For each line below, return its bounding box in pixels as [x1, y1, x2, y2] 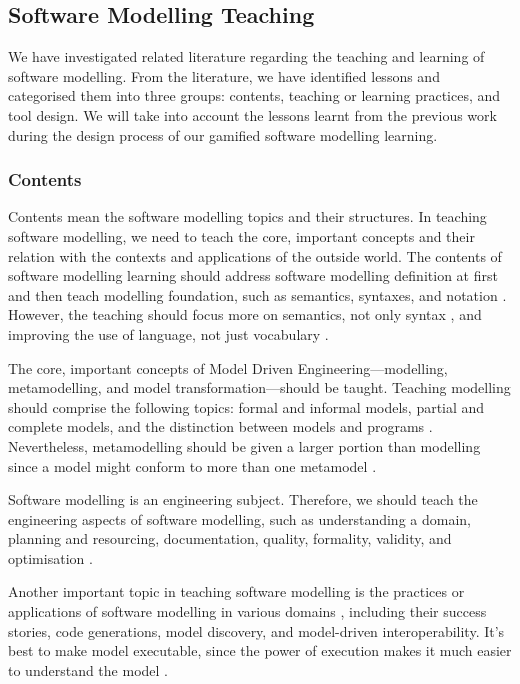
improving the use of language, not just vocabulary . [8, 323, 329, 344]
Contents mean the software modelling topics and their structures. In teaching [8, 206, 487, 227]
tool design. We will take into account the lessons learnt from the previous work [8, 104, 497, 125]
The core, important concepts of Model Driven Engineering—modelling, [8, 357, 448, 378]
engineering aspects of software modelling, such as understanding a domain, [8, 508, 471, 529]
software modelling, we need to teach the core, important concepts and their [8, 225, 475, 246]
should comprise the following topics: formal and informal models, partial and [8, 396, 485, 417]
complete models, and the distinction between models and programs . [8, 416, 433, 437]
